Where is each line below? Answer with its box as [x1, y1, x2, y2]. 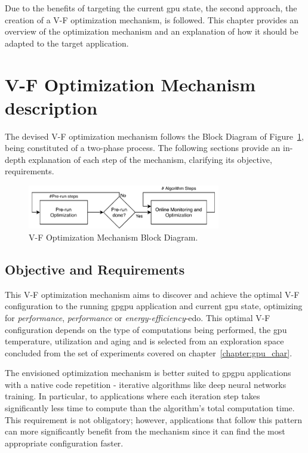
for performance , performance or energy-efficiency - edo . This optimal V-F [5, 311, 270, 323]
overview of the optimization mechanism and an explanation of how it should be [5, 25, 298, 38]
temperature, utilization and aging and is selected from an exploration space [5, 335, 284, 347]
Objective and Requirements [5, 260, 185, 278]
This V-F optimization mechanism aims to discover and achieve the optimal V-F [5, 288, 300, 300]
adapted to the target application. [5, 36, 129, 49]
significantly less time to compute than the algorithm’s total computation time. [5, 402, 295, 414]
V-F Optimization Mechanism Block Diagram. [29, 230, 198, 243]
